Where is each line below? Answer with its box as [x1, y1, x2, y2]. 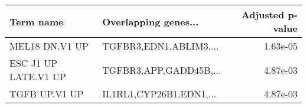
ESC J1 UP [9, 56, 58, 70]
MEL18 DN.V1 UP [9, 39, 89, 53]
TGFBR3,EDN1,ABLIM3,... [102, 39, 219, 53]
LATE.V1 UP [9, 70, 66, 83]
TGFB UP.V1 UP [9, 87, 84, 100]
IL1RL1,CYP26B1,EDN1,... [102, 87, 217, 100]
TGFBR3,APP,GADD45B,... [102, 63, 221, 77]
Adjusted [241, 8, 285, 21]
